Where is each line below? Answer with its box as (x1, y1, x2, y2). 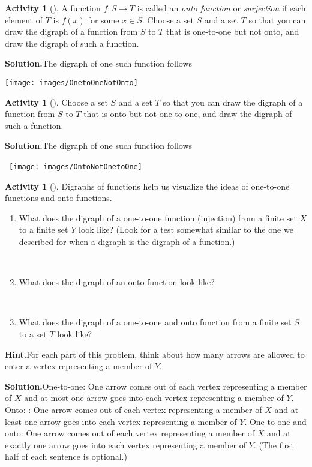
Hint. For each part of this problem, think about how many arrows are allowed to (5, 348, 305, 360)
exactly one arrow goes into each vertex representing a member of (5, 438, 247, 451)
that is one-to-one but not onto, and (166, 25, 299, 38)
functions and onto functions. (5, 191, 112, 204)
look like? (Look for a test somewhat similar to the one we (79, 223, 293, 236)
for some (88, 13, 119, 26)
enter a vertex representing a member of (5, 360, 152, 372)
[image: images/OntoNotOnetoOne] (9, 163, 142, 171)
